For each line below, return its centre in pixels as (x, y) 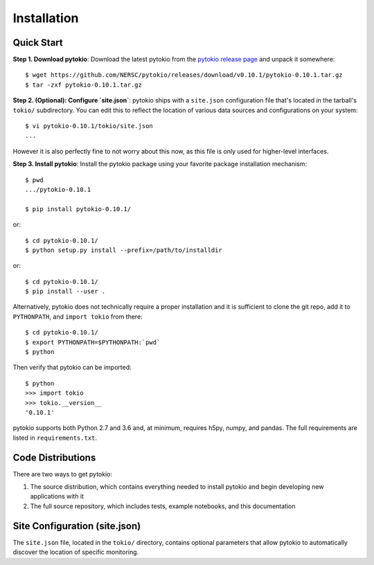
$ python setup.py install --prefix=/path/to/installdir (124, 250)
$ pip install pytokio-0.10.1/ (78, 209)
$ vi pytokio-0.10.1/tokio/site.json (89, 126)
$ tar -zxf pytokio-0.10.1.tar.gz (83, 84)
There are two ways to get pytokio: (62, 474)
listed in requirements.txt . (55, 438)
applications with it (57, 496)
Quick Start (38, 43)
